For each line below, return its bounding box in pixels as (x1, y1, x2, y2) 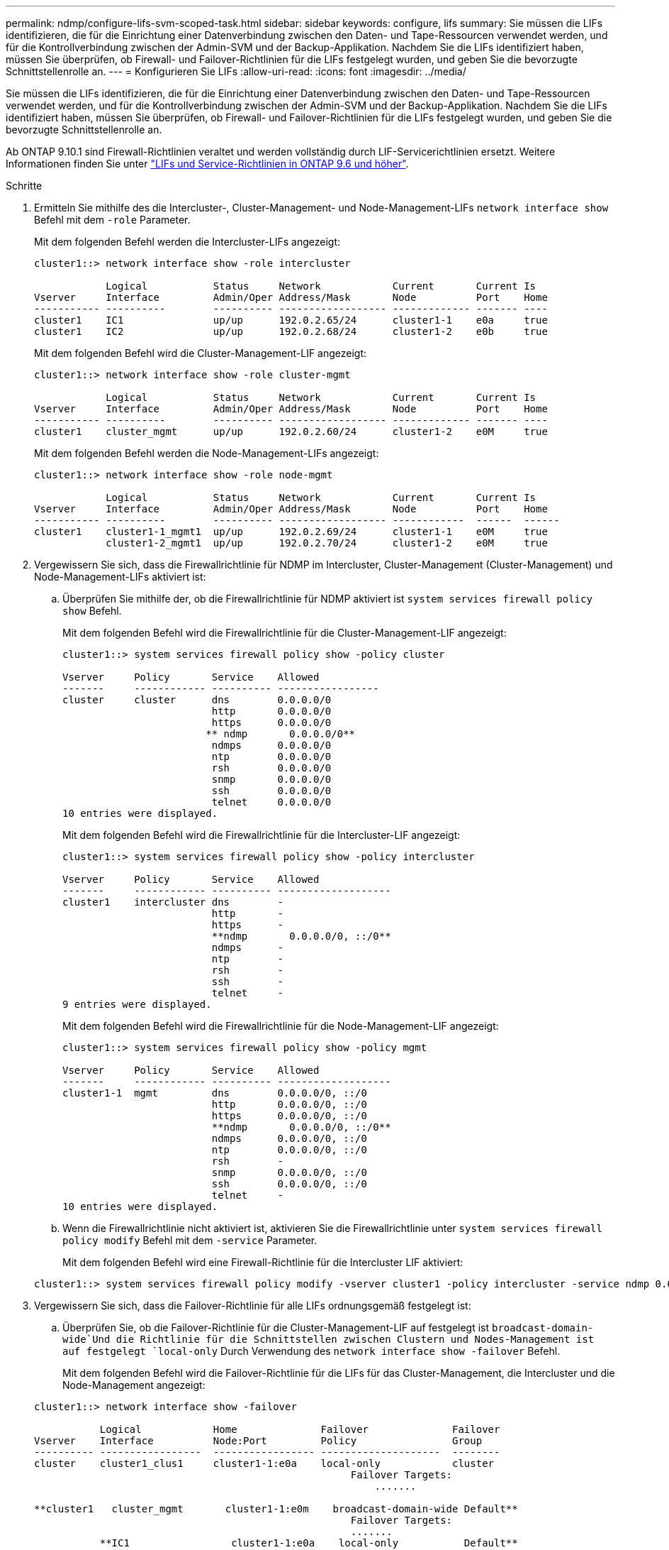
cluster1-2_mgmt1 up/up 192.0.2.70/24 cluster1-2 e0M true (106, 537, 548, 549)
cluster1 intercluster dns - (62, 896, 283, 908)
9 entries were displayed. (62, 999, 212, 1010)
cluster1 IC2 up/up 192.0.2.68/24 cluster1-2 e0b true (34, 326, 548, 337)
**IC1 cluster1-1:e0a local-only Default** (99, 1537, 518, 1549)
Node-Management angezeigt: (62, 1379, 206, 1391)
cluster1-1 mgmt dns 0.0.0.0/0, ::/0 (62, 1087, 367, 1099)
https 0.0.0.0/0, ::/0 (211, 1110, 367, 1121)
